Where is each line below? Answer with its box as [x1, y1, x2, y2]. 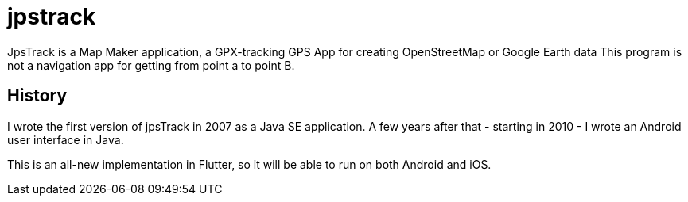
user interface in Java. [7, 132, 124, 147]
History [7, 86, 68, 106]
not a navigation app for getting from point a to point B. [7, 58, 295, 72]
